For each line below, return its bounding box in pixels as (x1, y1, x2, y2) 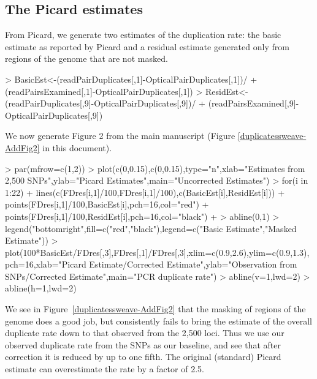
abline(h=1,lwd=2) (5, 282, 77, 295)
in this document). (42, 141, 112, 154)
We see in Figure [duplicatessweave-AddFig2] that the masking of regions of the (5, 302, 306, 315)
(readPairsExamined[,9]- (208, 97, 299, 110)
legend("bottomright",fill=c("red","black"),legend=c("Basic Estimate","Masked (5, 222, 297, 235)
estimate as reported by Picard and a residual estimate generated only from (5, 40, 289, 53)
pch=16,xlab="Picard (5, 258, 86, 271)
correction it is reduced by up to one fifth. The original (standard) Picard (5, 350, 281, 363)
